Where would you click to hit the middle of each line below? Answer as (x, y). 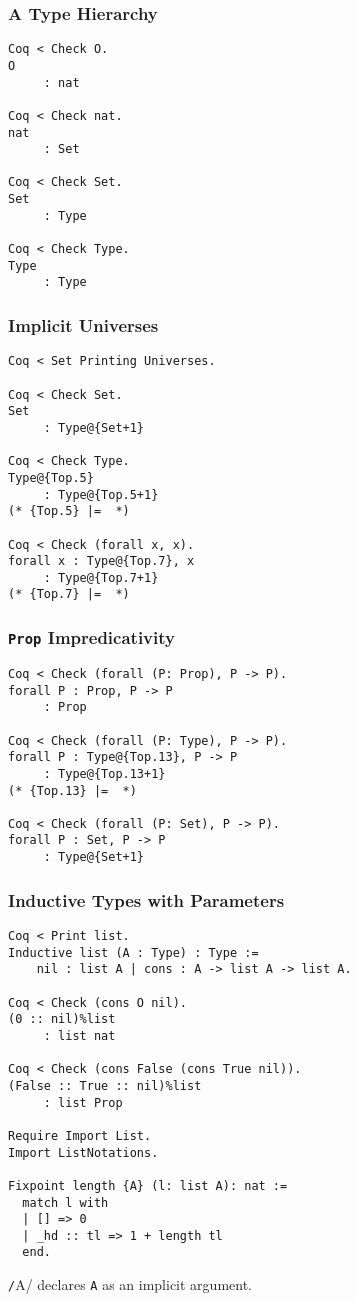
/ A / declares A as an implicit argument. (130, 1284)
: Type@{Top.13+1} (104, 773)
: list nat (79, 1035)
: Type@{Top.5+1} (101, 494)
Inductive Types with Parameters (146, 899)
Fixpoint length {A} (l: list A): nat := (148, 1185)
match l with (65, 1202)
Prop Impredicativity (91, 637)
